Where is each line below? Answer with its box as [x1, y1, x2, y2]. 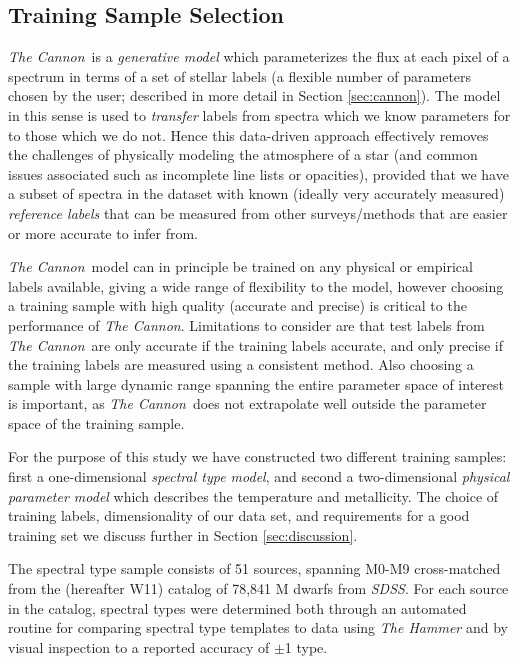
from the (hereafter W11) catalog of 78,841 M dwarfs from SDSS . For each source [8, 578, 509, 599]
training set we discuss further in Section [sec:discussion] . [8, 524, 358, 545]
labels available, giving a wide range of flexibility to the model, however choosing [8, 275, 504, 296]
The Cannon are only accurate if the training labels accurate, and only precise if [8, 334, 503, 355]
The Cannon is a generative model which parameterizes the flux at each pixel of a [8, 46, 510, 67]
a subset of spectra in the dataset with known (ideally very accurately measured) [8, 183, 505, 204]
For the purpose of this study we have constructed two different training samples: [8, 446, 507, 467]
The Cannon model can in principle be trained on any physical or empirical [8, 256, 473, 277]
